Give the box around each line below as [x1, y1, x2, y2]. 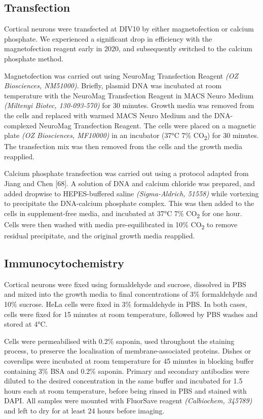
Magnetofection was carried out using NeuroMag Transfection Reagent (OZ [4, 70, 238, 81]
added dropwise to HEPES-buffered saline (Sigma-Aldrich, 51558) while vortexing [4, 188, 259, 198]
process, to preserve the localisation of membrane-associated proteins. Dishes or [4, 345, 251, 356]
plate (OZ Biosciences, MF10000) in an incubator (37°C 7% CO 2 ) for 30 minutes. [4, 130, 259, 142]
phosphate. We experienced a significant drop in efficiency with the [4, 33, 212, 44]
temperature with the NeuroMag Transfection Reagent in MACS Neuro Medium [4, 90, 254, 100]
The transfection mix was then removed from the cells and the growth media [4, 141, 243, 152]
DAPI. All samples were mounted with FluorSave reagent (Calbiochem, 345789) [4, 395, 252, 406]
